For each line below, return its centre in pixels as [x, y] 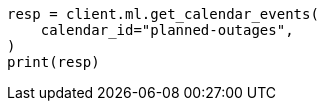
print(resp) [53, 62]
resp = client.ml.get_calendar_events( [163, 14]
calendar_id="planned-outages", [167, 30]
